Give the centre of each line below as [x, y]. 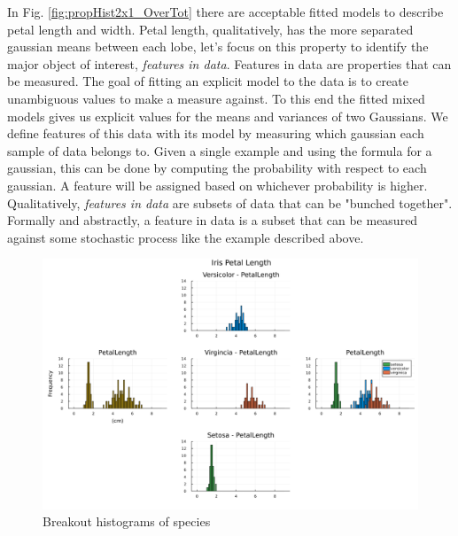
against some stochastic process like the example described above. [186, 237]
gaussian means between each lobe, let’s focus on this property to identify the [218, 47]
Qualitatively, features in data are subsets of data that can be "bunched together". [230, 202]
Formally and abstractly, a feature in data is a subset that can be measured [213, 220]
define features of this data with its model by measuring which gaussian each [216, 133]
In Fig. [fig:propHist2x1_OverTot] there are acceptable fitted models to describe [225, 12]
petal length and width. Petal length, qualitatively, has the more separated [210, 29]
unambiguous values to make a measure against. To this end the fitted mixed [216, 98]
